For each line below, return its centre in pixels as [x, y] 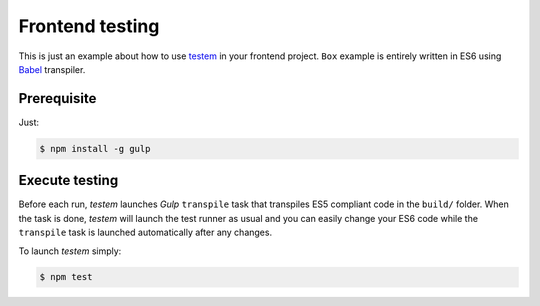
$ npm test [66, 277]
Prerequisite [57, 98]
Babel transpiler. [52, 69]
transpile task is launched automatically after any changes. [145, 232]
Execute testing [68, 180]
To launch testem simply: [70, 251]
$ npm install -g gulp [95, 148]
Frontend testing [89, 26]
